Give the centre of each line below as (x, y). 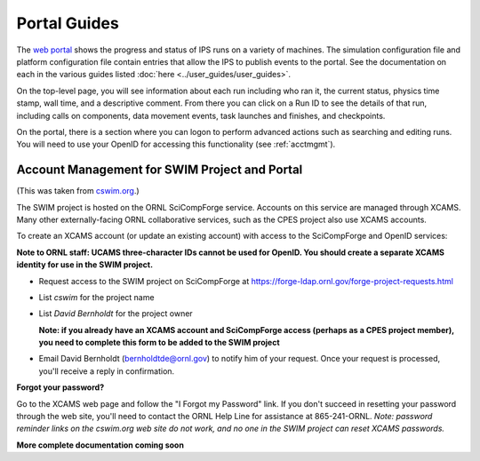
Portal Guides (68, 23)
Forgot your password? (60, 387)
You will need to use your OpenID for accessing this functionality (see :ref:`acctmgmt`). (176, 144)
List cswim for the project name (96, 297)
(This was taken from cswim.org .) (78, 191)
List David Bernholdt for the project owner (116, 314)
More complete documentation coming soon (100, 445)
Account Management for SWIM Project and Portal (160, 170)
